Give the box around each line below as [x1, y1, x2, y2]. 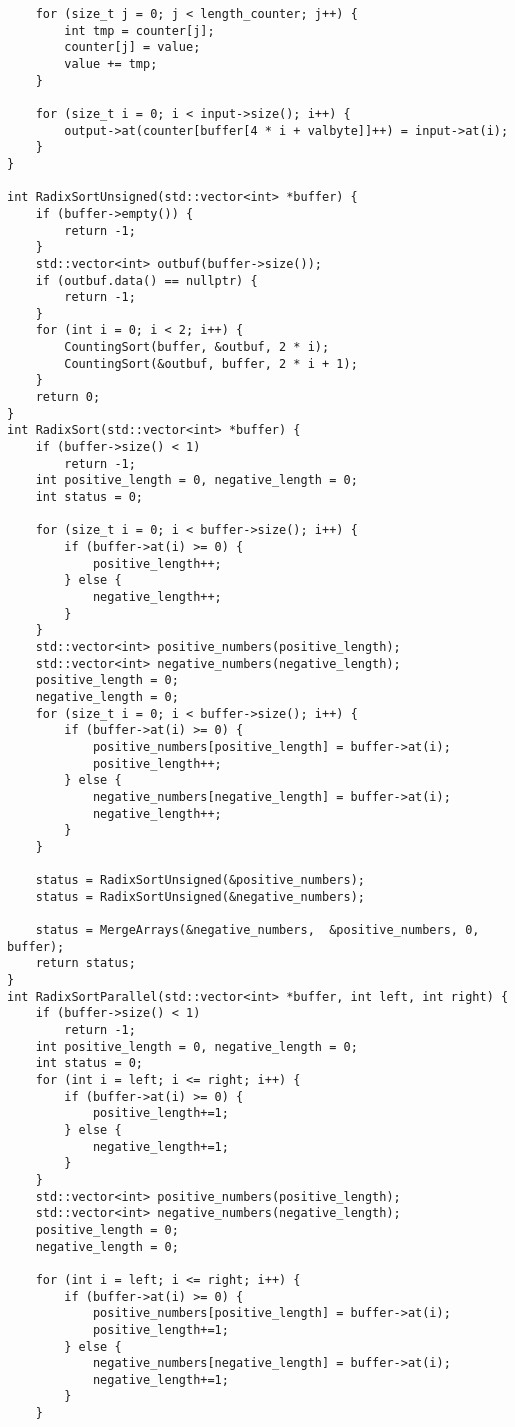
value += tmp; [64, 56, 158, 71]
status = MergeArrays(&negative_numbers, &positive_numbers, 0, [35, 923, 480, 938]
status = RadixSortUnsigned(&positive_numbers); [35, 873, 365, 888]
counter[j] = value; [64, 40, 201, 55]
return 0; [35, 390, 101, 405]
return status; [35, 956, 136, 971]
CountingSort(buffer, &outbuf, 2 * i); [64, 340, 330, 355]
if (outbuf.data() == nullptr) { [35, 273, 258, 288]
